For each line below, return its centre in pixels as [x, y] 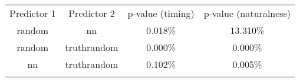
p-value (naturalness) [247, 13]
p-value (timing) [161, 13]
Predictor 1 [33, 13]
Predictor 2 [92, 13]
